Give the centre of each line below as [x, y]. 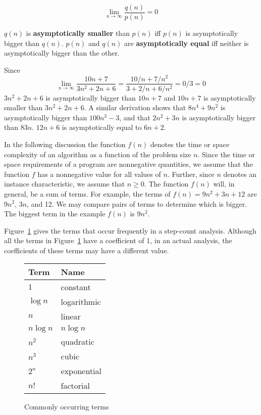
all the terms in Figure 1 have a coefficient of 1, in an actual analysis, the [118, 240]
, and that [135, 117]
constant [76, 287]
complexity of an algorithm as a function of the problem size [98, 154]
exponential [81, 371]
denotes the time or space [190, 144]
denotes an [240, 174]
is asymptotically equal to [102, 127]
